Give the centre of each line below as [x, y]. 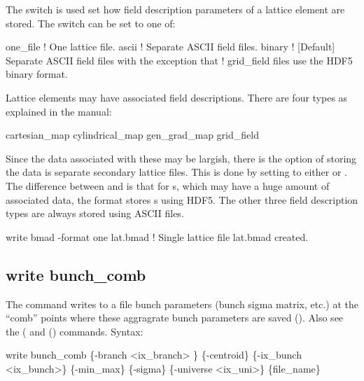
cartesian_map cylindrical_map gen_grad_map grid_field [132, 135]
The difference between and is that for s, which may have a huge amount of [168, 185]
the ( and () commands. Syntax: [75, 331]
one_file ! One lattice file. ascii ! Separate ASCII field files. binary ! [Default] [170, 47]
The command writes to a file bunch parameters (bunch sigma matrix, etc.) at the [182, 304]
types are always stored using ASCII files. [95, 213]
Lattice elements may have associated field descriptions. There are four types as [177, 97]
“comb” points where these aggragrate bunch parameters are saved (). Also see [175, 318]
